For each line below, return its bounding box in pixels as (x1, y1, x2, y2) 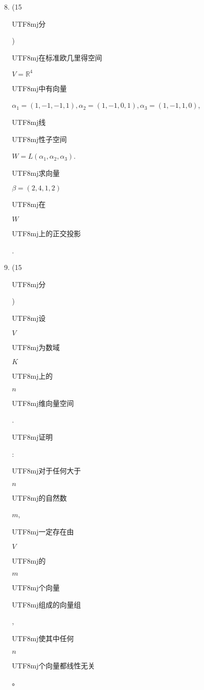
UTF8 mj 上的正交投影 (12, 228, 81, 239)
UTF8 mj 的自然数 (12, 492, 67, 503)
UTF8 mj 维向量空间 (12, 397, 74, 408)
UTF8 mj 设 (12, 313, 46, 323)
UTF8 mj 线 (12, 117, 46, 127)
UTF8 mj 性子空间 (12, 133, 67, 144)
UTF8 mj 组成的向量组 (12, 599, 81, 609)
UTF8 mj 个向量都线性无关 (12, 660, 95, 670)
